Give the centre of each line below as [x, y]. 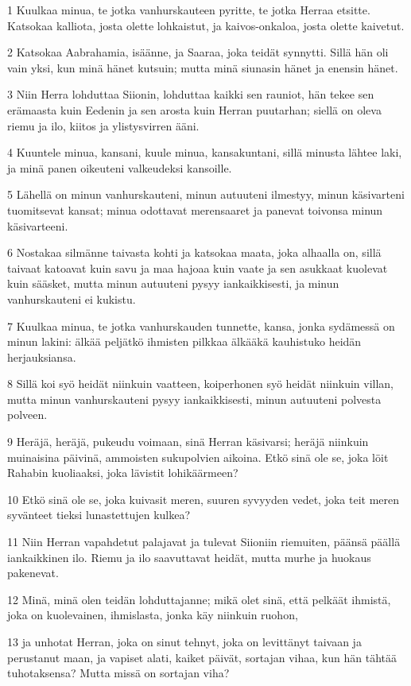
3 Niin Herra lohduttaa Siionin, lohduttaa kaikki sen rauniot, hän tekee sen [191, 94]
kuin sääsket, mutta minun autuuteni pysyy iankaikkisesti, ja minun [173, 283]
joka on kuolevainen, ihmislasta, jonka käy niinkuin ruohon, [153, 615]
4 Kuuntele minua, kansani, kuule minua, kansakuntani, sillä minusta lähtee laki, [205, 152]
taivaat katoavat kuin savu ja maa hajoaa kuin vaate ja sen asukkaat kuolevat [198, 267]
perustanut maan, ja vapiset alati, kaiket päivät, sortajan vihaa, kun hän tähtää [202, 657]
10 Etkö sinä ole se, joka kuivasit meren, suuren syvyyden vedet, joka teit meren [204, 499]
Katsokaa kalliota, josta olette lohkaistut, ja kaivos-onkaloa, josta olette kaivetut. [206, 25]
